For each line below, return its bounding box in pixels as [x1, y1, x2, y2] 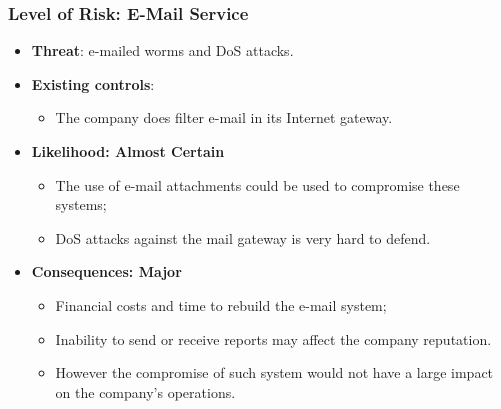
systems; [55, 194, 107, 215]
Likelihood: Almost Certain [31, 141, 225, 161]
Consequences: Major [31, 261, 182, 282]
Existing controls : [31, 73, 155, 94]
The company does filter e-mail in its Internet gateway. [55, 107, 393, 128]
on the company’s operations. [55, 381, 236, 402]
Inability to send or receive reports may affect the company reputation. [55, 328, 492, 349]
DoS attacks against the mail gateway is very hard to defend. [55, 227, 431, 248]
